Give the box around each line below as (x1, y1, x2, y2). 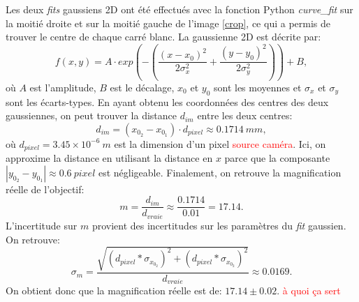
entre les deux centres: (197, 108, 293, 123)
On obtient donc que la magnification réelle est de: (6, 283, 222, 298)
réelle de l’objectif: (6, 181, 85, 196)
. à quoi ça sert (277, 283, 341, 298)
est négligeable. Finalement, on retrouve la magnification (98, 165, 342, 179)
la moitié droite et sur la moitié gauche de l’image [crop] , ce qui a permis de (6, 15, 330, 30)
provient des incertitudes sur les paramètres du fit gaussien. (91, 218, 346, 232)
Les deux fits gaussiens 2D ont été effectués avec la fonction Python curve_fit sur (6, 2, 353, 16)
